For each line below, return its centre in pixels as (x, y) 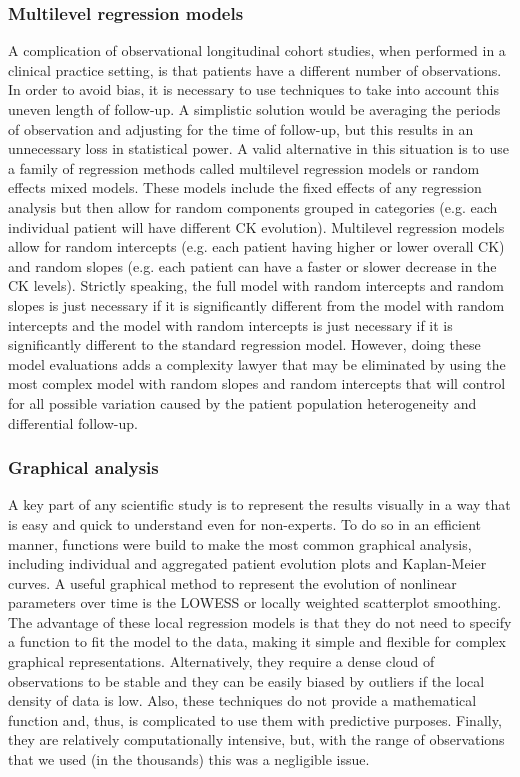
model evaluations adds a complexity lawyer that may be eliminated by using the (257, 363)
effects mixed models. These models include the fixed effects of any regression (245, 187)
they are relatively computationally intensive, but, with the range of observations (256, 739)
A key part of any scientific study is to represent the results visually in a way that (259, 504)
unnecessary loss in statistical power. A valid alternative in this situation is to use (258, 148)
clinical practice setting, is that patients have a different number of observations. (255, 69)
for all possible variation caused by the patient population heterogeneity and (242, 402)
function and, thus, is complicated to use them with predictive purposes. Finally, (255, 719)
